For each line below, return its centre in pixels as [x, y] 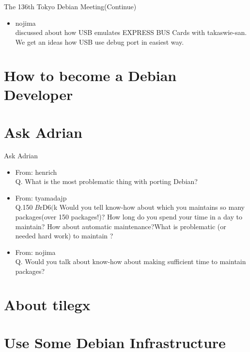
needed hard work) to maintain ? [64, 236]
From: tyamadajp [41, 197]
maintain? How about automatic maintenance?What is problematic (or [121, 226]
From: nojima [35, 252]
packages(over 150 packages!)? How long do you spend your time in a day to [129, 217]
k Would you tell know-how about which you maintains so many [149, 207]
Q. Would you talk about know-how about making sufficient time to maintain [131, 261]
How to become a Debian [90, 75]
